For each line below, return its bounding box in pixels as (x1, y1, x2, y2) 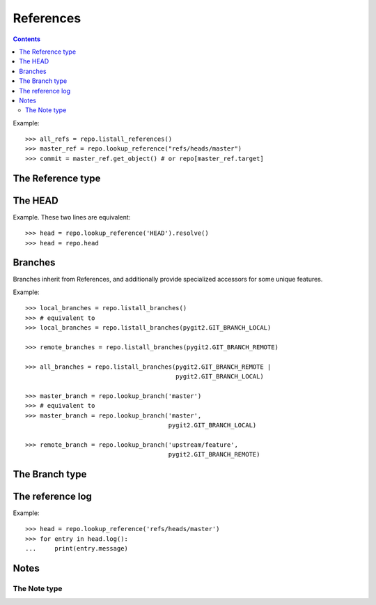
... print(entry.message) (25, 544, 129, 553)
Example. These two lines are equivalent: (13, 213, 131, 221)
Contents (13, 35, 41, 43)
